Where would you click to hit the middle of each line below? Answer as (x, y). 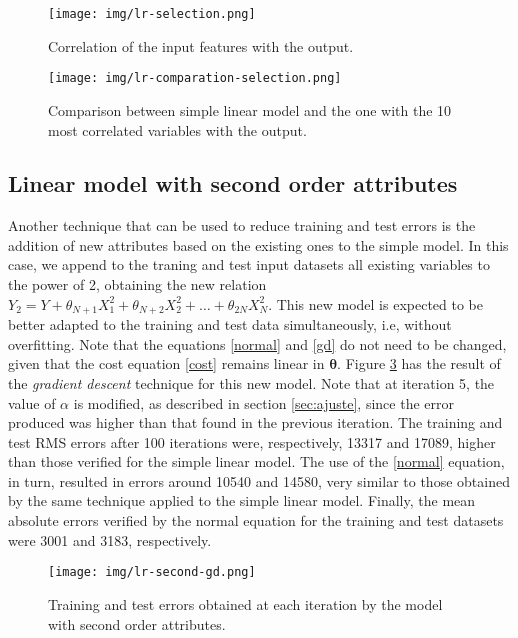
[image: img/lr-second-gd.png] (152, 572)
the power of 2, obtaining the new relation (137, 284)
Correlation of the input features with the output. (201, 45)
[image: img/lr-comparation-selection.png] (195, 78)
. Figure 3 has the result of (419, 363)
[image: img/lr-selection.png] (152, 14)
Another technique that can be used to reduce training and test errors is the (242, 225)
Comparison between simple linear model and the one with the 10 (250, 109)
